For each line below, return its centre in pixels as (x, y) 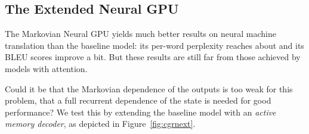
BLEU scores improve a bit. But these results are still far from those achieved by (153, 57)
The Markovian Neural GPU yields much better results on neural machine (140, 34)
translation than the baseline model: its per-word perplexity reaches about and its (154, 45)
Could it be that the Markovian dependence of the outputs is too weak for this (149, 88)
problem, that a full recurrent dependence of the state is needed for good (138, 100)
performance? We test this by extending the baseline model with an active (140, 112)
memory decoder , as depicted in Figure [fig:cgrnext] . (100, 124)
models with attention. (46, 68)
